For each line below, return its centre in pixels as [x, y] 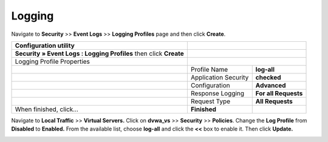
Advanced [271, 85]
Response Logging [217, 93]
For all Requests [279, 93]
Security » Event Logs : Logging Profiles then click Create [100, 53]
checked [268, 77]
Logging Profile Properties [53, 61]
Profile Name [209, 69]
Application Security [220, 77]
